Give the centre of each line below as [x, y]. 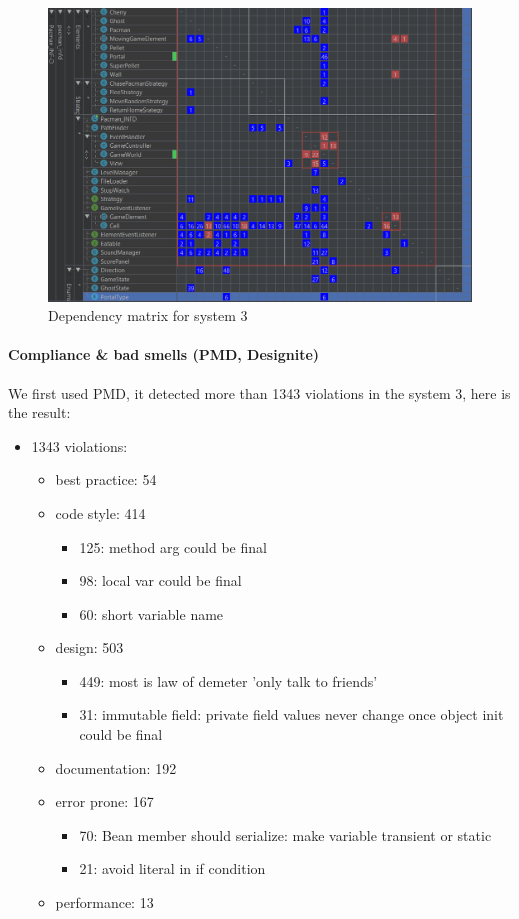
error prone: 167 [104, 801]
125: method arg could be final [173, 546]
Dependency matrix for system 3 [148, 315]
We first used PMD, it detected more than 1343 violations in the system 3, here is [259, 392]
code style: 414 [100, 512]
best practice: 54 [106, 479]
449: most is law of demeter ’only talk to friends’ [228, 680]
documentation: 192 [116, 767]
